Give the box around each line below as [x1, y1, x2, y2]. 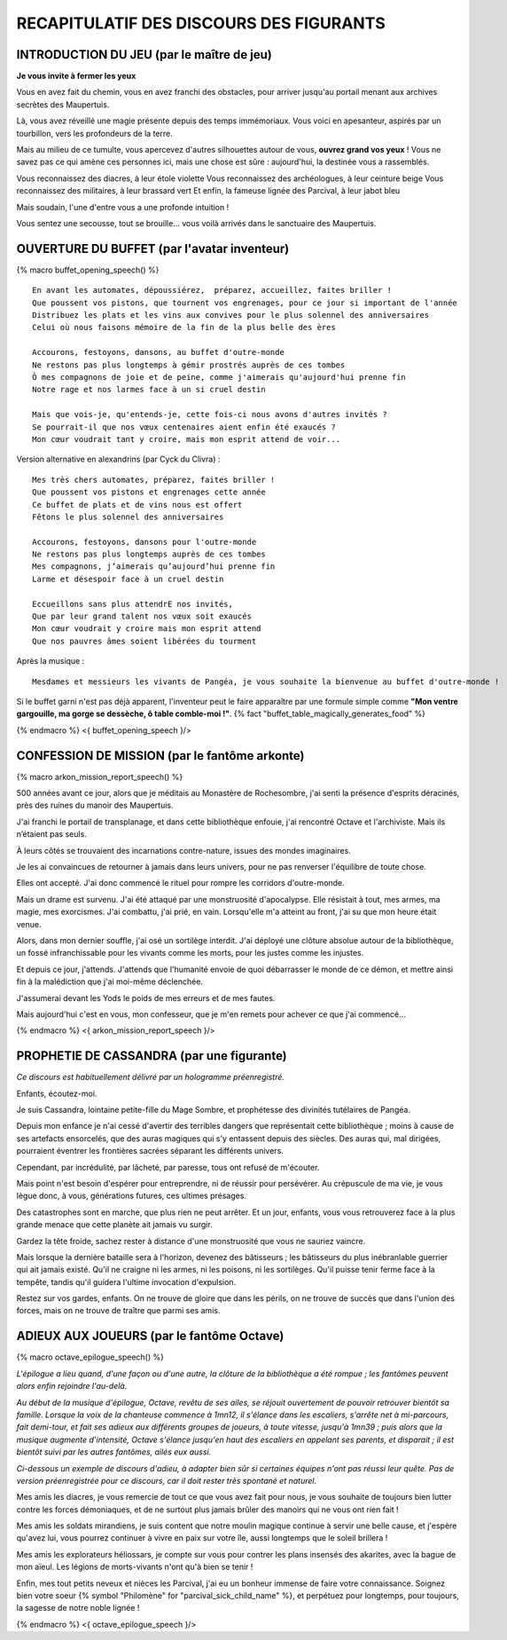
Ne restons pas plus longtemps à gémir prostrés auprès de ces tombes [32, 359, 346, 370]
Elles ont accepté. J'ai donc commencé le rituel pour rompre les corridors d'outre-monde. [16, 878, 345, 888]
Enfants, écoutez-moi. [16, 1088, 97, 1099]
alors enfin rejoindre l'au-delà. [16, 1381, 128, 1392]
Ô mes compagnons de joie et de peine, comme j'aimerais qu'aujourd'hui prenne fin [32, 373, 407, 382]
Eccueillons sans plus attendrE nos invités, [32, 599, 234, 609]
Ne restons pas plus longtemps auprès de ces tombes [32, 549, 266, 559]
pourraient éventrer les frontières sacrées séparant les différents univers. [16, 1146, 284, 1156]
